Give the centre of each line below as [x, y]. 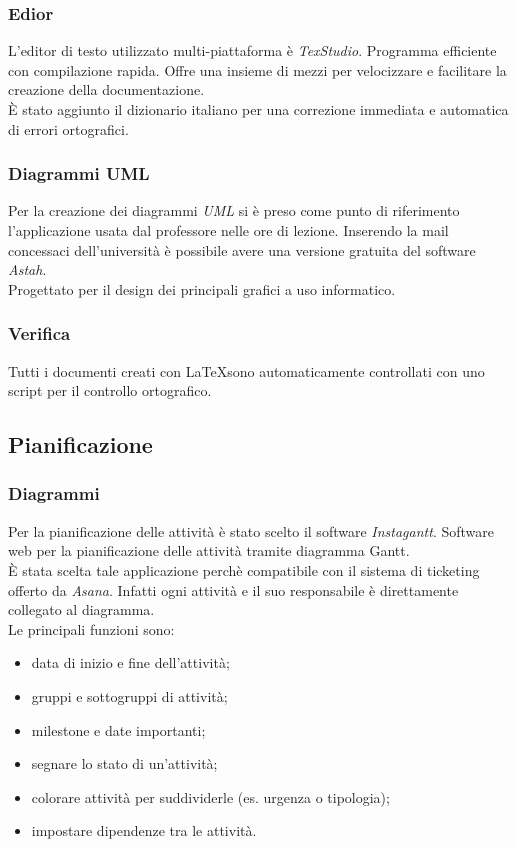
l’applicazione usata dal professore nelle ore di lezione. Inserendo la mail [228, 230]
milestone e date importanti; [118, 729]
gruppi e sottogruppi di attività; [129, 695]
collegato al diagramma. [81, 609]
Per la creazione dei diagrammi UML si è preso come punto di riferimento [234, 210]
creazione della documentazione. [106, 89]
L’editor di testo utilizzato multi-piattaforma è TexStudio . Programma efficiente [252, 50]
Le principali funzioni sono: [91, 628]
